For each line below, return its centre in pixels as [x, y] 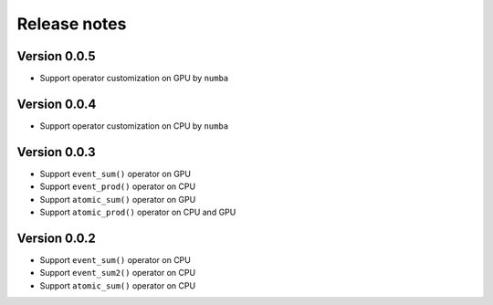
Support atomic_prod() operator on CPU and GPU [138, 212]
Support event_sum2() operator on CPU [118, 273]
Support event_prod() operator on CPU [118, 186]
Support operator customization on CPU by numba [134, 126]
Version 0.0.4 [57, 104]
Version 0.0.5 [56, 56]
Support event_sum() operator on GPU [115, 174]
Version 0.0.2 [56, 238]
